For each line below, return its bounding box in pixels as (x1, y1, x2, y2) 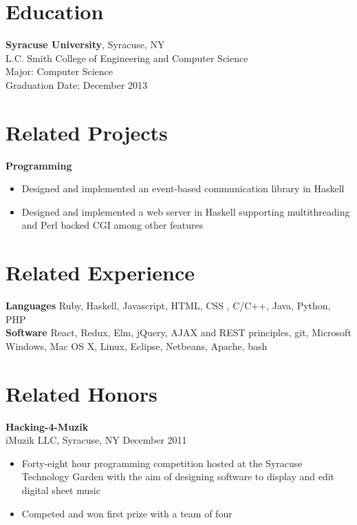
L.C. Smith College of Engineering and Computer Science (6, 50, 248, 65)
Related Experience (6, 258, 195, 287)
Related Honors (6, 379, 158, 407)
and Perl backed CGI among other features (21, 218, 204, 232)
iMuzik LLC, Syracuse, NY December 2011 (6, 433, 187, 447)
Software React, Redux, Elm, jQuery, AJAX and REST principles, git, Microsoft (6, 325, 351, 340)
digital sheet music (21, 483, 100, 497)
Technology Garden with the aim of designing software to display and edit (21, 469, 335, 484)
